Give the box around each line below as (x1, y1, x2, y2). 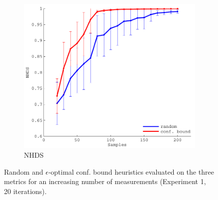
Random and (4, 166, 43, 177)
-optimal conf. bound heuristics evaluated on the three (48, 166, 214, 177)
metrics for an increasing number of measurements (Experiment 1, (4, 176, 206, 187)
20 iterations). (4, 186, 47, 196)
